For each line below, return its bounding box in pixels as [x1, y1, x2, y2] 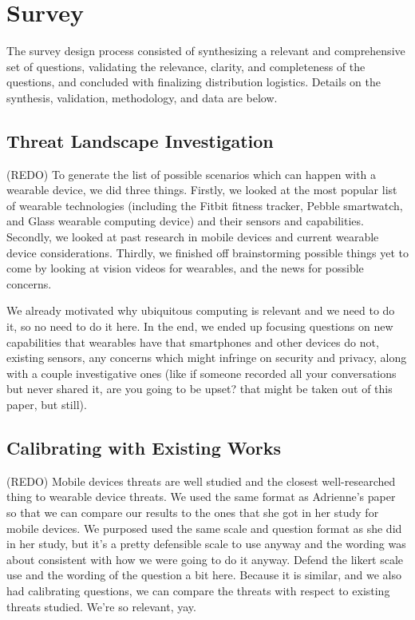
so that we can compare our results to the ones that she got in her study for [6, 504, 379, 520]
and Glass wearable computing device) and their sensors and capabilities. [6, 213, 364, 229]
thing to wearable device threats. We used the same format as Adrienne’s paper [6, 488, 396, 505]
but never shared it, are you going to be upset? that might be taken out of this [6, 380, 393, 397]
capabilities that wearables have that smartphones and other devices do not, [6, 333, 379, 350]
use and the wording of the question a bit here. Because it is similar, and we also [6, 566, 402, 583]
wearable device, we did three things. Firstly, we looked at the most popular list [6, 181, 397, 198]
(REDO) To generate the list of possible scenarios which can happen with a [6, 165, 377, 182]
